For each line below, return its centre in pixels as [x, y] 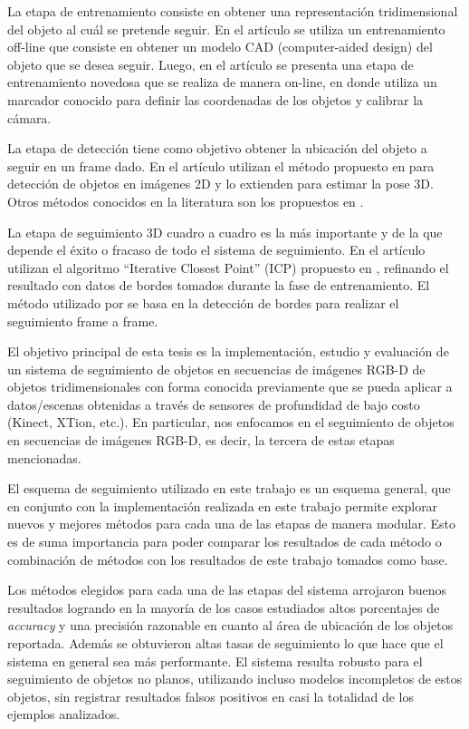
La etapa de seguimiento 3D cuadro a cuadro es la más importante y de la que [225, 232]
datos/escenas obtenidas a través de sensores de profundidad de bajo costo [214, 404]
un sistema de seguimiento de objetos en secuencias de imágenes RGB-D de [216, 369]
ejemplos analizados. [64, 714]
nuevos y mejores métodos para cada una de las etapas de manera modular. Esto [232, 524]
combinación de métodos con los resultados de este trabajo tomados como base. [228, 559]
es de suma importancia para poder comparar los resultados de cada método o [225, 542]
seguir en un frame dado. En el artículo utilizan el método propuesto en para [221, 165]
